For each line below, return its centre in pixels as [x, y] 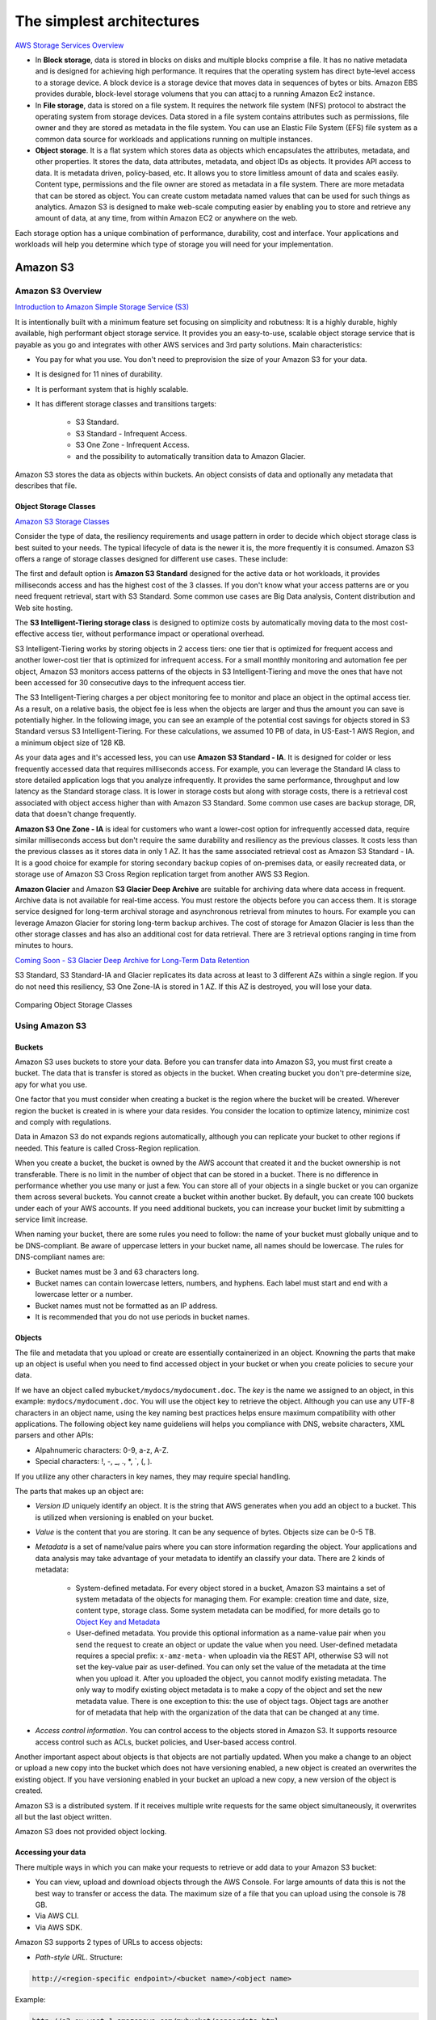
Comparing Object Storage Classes [73, 1005]
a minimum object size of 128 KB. [70, 743]
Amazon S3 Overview [59, 291]
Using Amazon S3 [51, 1025]
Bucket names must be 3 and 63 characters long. [117, 1272]
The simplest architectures [107, 21]
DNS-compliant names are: [60, 1257]
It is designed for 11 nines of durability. [99, 374]
